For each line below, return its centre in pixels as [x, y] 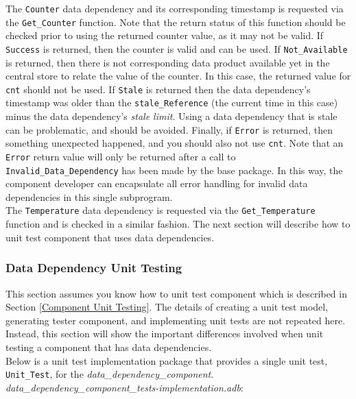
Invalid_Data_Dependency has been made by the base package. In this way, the [174, 170]
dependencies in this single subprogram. [89, 196]
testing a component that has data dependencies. [109, 347]
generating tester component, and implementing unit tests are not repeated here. [176, 320]
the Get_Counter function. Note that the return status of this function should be [176, 22]
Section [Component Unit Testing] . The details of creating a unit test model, [167, 307]
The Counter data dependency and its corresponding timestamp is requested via [175, 8]
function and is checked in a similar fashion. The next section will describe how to [178, 224]
